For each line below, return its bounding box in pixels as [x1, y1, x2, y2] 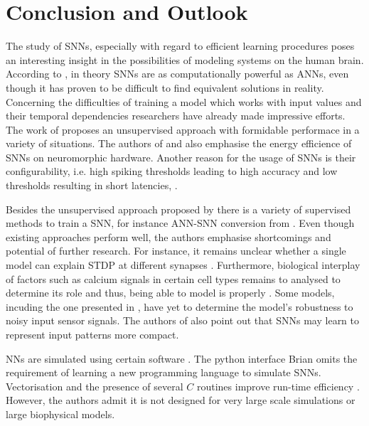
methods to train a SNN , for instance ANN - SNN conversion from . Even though [6, 215, 355, 230]
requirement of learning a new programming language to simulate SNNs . [6, 365, 321, 380]
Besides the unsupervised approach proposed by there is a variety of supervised [6, 201, 351, 216]
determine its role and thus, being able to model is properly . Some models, [6, 285, 335, 300]
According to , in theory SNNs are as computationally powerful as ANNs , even [6, 66, 349, 81]
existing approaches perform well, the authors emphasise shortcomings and [6, 229, 331, 244]
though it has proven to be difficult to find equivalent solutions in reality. [6, 80, 324, 95]
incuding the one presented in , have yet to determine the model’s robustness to [6, 299, 353, 314]
